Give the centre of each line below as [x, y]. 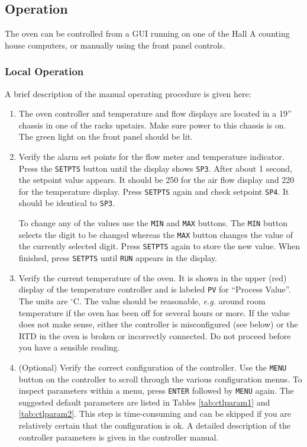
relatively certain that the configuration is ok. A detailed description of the [155, 425]
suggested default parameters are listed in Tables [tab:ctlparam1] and [144, 402]
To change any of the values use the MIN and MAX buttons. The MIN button [153, 223]
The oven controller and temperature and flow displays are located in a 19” [155, 113]
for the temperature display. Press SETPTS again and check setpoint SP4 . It [154, 191]
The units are [43, 301]
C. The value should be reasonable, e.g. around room [169, 301]
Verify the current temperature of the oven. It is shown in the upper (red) [153, 277]
